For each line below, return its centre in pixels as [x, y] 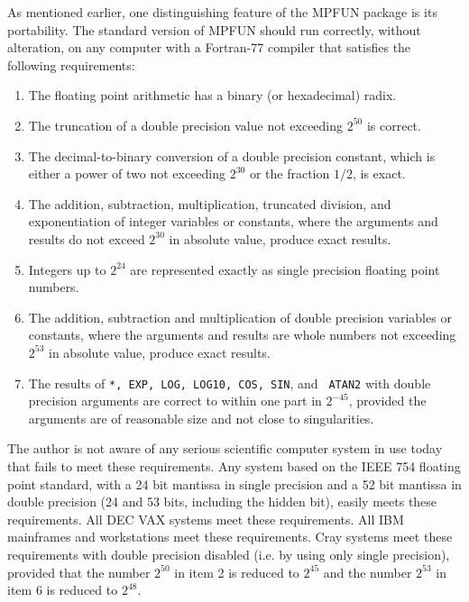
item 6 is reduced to [63, 590]
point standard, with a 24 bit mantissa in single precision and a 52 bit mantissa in [234, 483]
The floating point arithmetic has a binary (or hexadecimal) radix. [212, 95]
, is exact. [379, 173]
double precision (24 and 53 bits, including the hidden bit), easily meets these [222, 502]
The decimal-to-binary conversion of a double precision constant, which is [232, 155]
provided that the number [79, 572]
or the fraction [290, 173]
